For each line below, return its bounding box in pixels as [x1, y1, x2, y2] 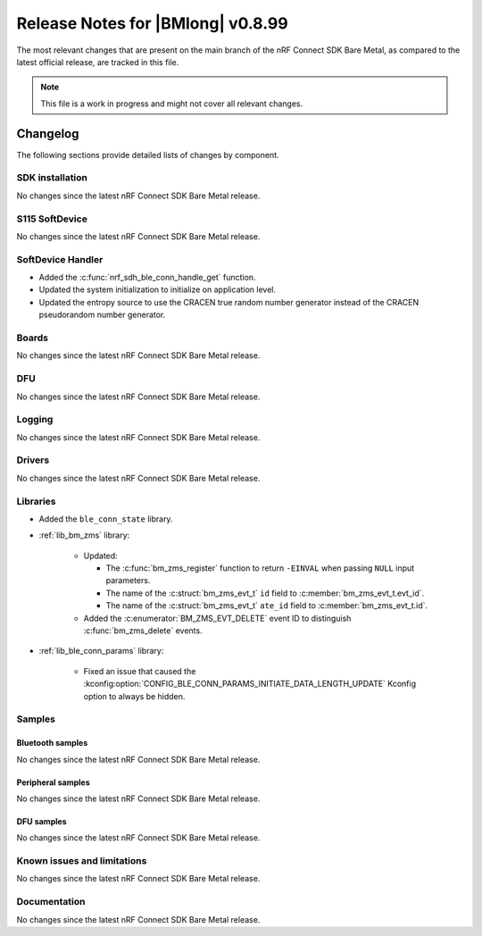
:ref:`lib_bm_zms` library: [38, 530, 130, 540]
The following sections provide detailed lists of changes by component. [16, 149, 280, 160]
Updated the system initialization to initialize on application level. [38, 284, 277, 295]
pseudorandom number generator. [38, 309, 166, 321]
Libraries [16, 495, 57, 507]
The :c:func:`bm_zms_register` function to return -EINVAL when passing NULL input [105, 563, 415, 573]
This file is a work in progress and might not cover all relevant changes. [40, 98, 303, 109]
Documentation [16, 896, 86, 908]
